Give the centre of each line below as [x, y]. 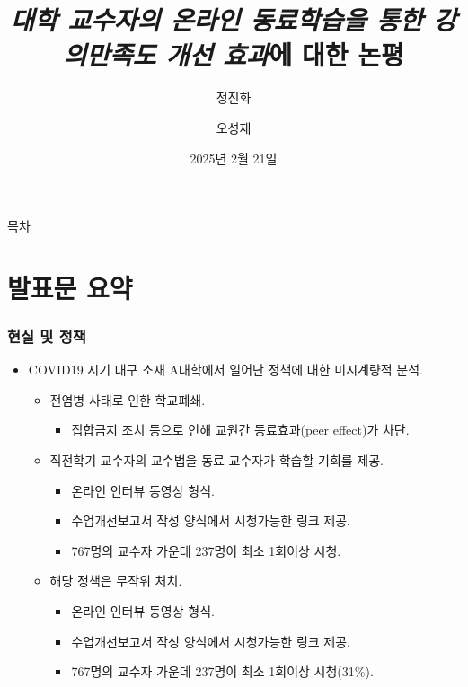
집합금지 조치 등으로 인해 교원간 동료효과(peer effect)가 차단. [240, 430]
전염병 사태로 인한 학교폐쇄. [128, 399]
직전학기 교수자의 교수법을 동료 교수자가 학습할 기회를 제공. [216, 460]
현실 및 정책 [47, 335]
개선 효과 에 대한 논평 [285, 55]
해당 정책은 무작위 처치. [116, 581]
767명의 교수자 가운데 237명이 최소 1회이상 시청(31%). [222, 671]
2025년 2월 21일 [234, 158]
